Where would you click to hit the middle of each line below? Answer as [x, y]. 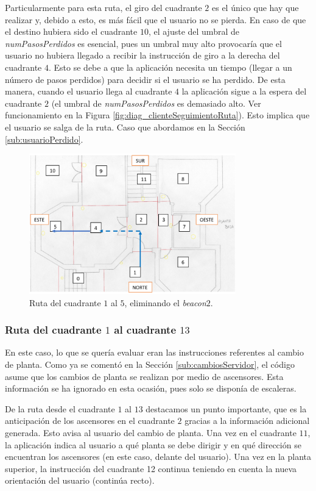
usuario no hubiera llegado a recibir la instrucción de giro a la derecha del [142, 55]
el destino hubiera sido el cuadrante [71, 31]
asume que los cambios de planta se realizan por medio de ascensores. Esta [144, 376]
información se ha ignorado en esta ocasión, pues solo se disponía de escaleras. [151, 388]
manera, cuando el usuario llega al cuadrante [89, 91]
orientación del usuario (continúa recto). [80, 480]
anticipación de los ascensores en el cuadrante [90, 421]
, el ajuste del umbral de [194, 31]
